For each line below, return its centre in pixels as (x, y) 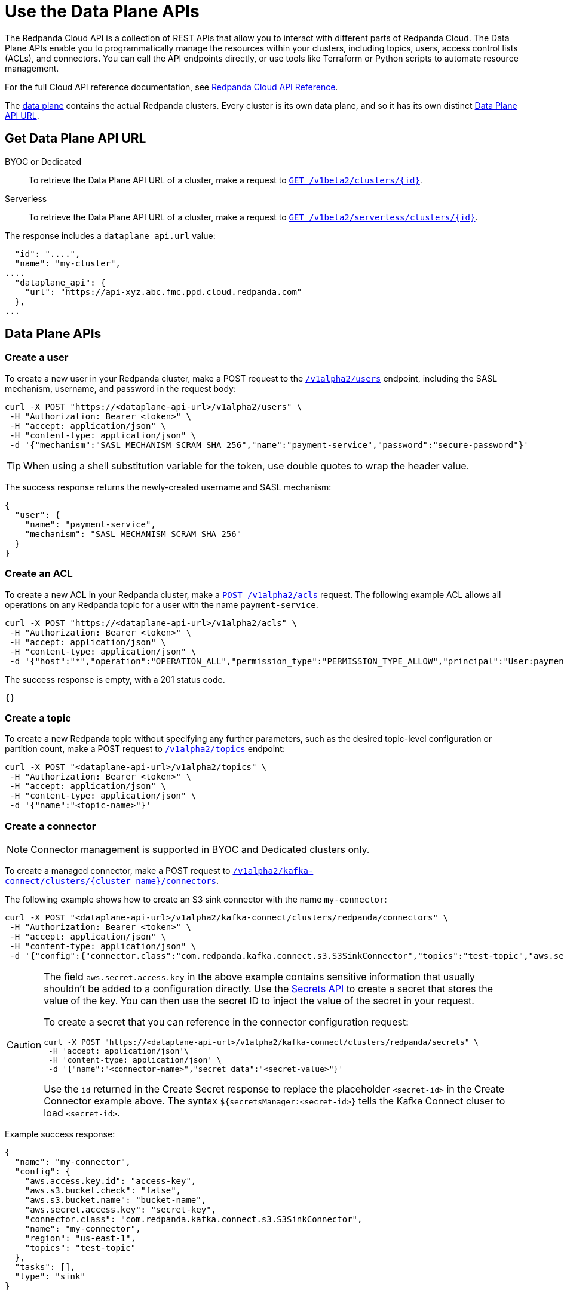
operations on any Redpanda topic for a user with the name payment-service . (162, 604)
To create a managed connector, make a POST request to (118, 871)
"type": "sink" (50, 1277)
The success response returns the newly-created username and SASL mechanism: (168, 487)
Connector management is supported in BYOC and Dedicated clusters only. (200, 850)
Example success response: (60, 1134)
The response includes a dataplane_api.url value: (110, 235)
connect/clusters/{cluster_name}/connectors (111, 881)
